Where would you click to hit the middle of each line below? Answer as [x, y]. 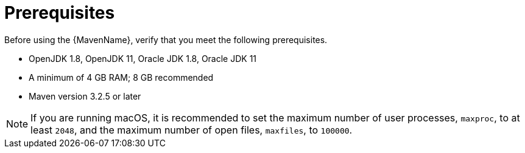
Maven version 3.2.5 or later [85, 96]
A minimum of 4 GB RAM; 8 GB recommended [121, 77]
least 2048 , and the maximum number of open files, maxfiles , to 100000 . [192, 130]
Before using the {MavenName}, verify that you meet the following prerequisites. [166, 39]
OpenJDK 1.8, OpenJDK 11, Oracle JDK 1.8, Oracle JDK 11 [143, 58]
